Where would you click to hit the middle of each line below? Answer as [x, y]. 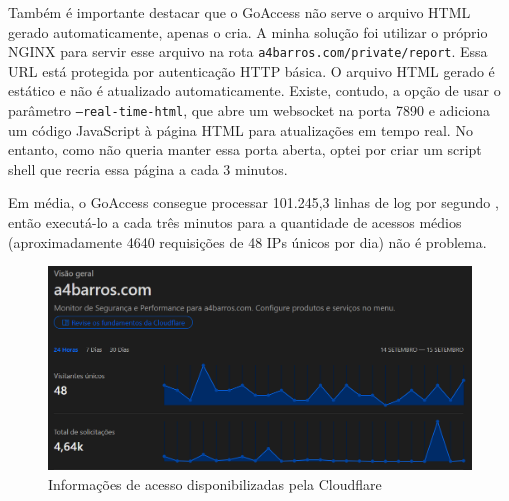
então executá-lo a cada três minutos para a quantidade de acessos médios [235, 222]
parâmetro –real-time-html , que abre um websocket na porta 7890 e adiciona [249, 110]
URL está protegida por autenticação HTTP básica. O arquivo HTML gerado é [251, 70]
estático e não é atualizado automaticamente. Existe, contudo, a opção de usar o [254, 90]
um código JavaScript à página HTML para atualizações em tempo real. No [240, 129]
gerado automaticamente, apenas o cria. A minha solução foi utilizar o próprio [248, 31]
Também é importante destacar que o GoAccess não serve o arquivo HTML [239, 12]
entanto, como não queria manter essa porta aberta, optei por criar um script [245, 149]
